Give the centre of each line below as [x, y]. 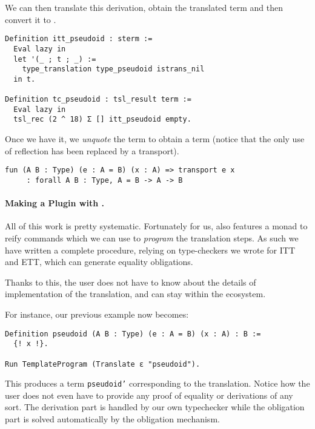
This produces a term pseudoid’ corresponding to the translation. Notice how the [157, 383]
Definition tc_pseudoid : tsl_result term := [98, 100]
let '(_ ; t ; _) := [55, 59]
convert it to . [31, 19]
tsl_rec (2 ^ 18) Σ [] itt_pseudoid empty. [102, 120]
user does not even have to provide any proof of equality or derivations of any [149, 395]
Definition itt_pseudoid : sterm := [79, 39]
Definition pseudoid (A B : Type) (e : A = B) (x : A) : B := [133, 334]
